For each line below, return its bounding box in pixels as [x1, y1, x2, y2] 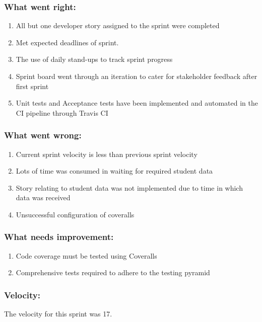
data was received [16, 192, 71, 203]
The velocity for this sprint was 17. [4, 308, 112, 319]
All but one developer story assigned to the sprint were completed [16, 20, 220, 31]
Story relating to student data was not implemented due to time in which [16, 182, 243, 193]
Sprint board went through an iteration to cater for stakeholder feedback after [16, 71, 257, 81]
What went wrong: [4, 129, 82, 141]
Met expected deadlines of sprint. [16, 37, 119, 47]
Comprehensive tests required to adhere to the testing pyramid [16, 267, 210, 278]
